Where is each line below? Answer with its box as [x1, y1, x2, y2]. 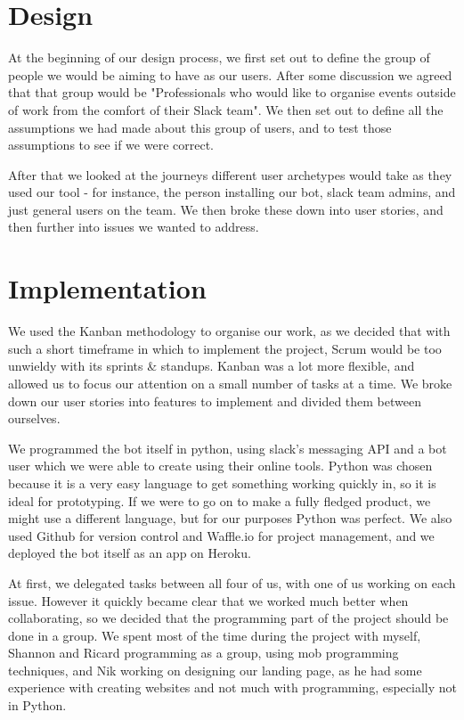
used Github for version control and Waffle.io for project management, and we [8, 526, 435, 544]
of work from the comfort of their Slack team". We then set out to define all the [8, 100, 444, 119]
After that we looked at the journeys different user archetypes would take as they [8, 165, 452, 184]
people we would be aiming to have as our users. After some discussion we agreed [8, 65, 452, 84]
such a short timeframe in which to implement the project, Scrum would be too [8, 339, 442, 357]
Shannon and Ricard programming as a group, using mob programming [8, 643, 399, 662]
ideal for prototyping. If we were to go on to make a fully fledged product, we [8, 491, 431, 510]
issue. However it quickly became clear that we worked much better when [8, 591, 409, 610]
